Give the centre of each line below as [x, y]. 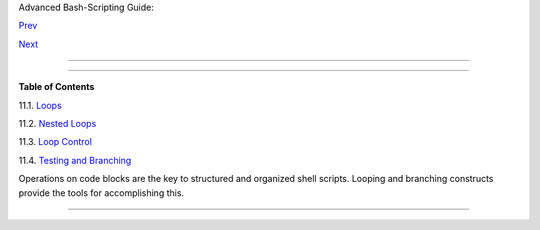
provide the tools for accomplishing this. [101, 192]
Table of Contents [56, 87]
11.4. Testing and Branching [75, 160]
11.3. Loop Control [55, 142]
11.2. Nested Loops [57, 123]
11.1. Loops [40, 105]
